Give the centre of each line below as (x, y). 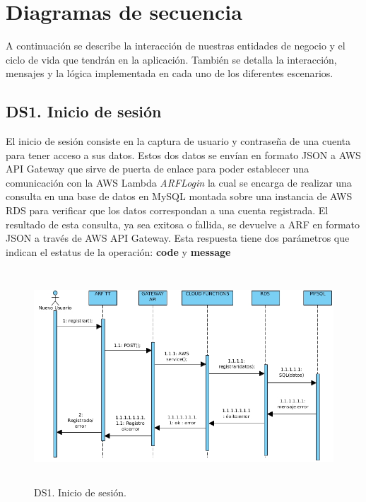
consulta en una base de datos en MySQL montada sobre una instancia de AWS (179, 196)
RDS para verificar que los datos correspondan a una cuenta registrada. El (167, 210)
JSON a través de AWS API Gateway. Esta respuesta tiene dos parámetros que (178, 238)
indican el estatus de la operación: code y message (118, 251)
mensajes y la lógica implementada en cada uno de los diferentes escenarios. (170, 73)
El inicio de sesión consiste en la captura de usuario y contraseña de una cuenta (178, 141)
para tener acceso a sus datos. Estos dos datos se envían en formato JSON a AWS (183, 154)
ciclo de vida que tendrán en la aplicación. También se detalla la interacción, (171, 59)
